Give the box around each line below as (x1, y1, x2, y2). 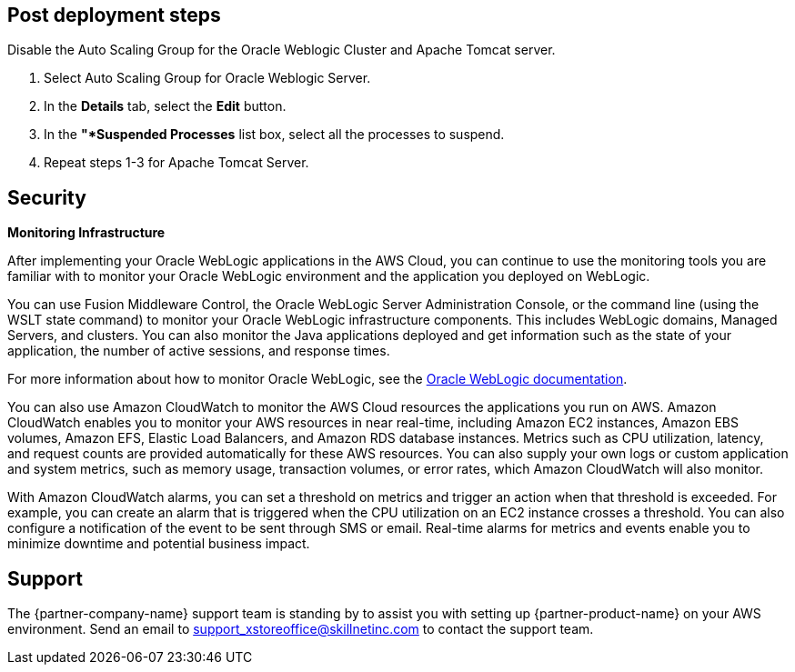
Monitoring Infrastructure (7, 225, 166, 241)
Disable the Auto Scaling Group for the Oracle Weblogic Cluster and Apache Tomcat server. (7, 42, 556, 58)
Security (7, 186, 86, 209)
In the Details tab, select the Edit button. (44, 98, 287, 115)
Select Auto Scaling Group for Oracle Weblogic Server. (44, 70, 371, 86)
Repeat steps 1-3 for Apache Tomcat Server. (44, 155, 309, 171)
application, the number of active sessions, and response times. (7, 343, 390, 359)
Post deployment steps (7, 4, 221, 26)
